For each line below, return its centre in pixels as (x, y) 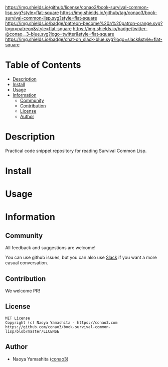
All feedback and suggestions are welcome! (50, 248)
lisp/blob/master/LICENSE (32, 331)
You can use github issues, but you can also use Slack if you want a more (81, 258)
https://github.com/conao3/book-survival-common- (58, 327)
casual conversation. (27, 263)
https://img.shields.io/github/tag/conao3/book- (109, 13)
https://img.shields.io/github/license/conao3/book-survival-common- (77, 7)
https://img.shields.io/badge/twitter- (110, 29)
